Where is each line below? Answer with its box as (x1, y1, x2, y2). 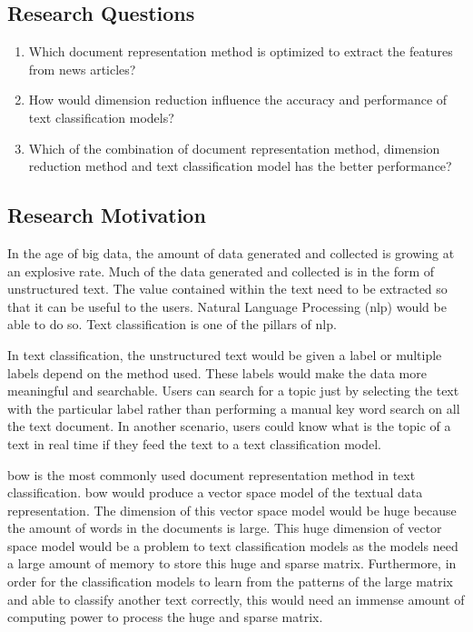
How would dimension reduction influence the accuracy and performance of (28, 90, 448, 109)
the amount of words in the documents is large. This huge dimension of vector (7, 518, 442, 537)
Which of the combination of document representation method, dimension (28, 138, 440, 157)
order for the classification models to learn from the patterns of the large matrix (7, 572, 454, 591)
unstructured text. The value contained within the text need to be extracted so (7, 279, 448, 298)
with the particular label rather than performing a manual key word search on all (7, 398, 460, 417)
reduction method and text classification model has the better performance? (28, 156, 452, 176)
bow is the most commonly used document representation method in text (7, 465, 416, 484)
